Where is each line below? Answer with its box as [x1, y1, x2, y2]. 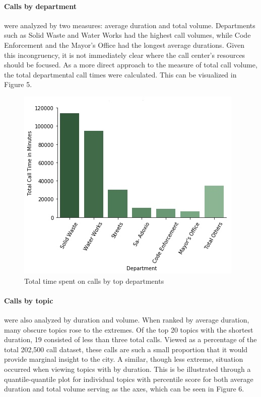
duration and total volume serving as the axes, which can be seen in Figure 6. [4, 383, 244, 394]
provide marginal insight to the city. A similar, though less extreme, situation [4, 354, 243, 364]
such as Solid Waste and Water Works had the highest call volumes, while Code [4, 30, 251, 40]
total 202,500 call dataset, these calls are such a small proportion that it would [4, 344, 248, 354]
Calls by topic [4, 295, 53, 305]
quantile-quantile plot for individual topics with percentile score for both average [4, 373, 253, 384]
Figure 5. [4, 79, 32, 90]
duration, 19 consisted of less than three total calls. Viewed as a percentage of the [4, 334, 257, 345]
